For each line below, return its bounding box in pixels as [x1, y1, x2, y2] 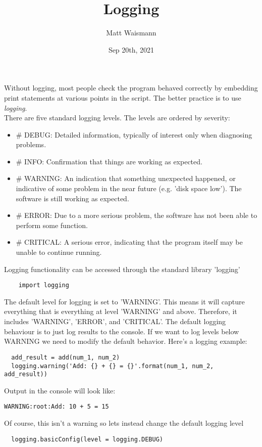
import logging [18, 282, 69, 289]
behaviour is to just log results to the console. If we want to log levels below [4, 326, 239, 336]
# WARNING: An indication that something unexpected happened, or [16, 173, 236, 184]
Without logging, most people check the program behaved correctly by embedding [4, 82, 258, 93]
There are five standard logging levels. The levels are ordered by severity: [4, 112, 230, 123]
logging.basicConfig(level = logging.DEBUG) [11, 435, 163, 443]
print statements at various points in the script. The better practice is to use [4, 92, 241, 103]
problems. [16, 139, 46, 150]
